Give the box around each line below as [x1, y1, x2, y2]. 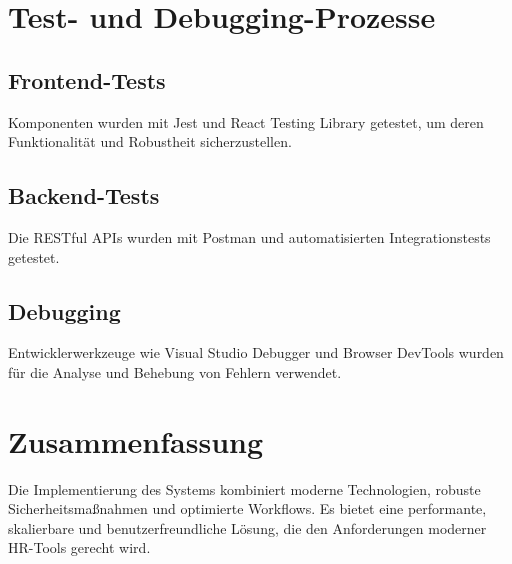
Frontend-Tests [8, 64, 166, 95]
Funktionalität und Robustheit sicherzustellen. [8, 131, 292, 152]
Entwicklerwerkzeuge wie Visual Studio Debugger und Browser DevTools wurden [8, 342, 504, 363]
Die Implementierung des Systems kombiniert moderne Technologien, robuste [8, 478, 481, 499]
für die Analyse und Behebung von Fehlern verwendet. [8, 361, 342, 382]
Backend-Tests [8, 180, 160, 211]
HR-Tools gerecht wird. [8, 537, 151, 558]
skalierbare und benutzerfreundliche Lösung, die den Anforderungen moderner [8, 517, 487, 538]
